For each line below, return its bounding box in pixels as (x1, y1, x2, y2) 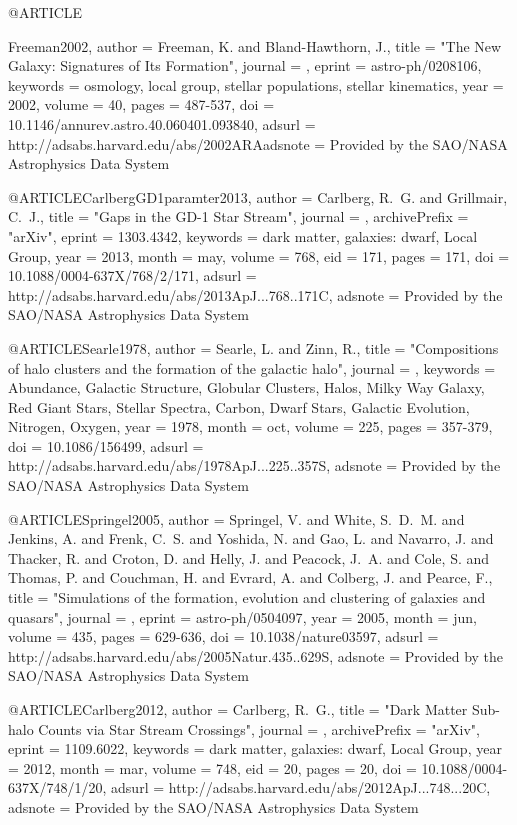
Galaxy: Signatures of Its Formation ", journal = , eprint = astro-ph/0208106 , (8, 55, 482, 76)
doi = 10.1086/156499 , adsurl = (8, 435, 204, 456)
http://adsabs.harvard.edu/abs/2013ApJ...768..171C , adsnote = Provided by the (8, 284, 503, 305)
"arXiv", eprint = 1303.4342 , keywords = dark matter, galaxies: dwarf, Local (8, 225, 478, 246)
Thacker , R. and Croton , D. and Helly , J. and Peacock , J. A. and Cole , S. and (8, 547, 490, 568)
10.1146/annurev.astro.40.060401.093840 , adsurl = (8, 113, 316, 134)
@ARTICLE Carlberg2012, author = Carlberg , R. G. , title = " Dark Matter (8, 699, 468, 719)
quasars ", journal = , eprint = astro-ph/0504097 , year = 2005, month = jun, (8, 606, 477, 627)
